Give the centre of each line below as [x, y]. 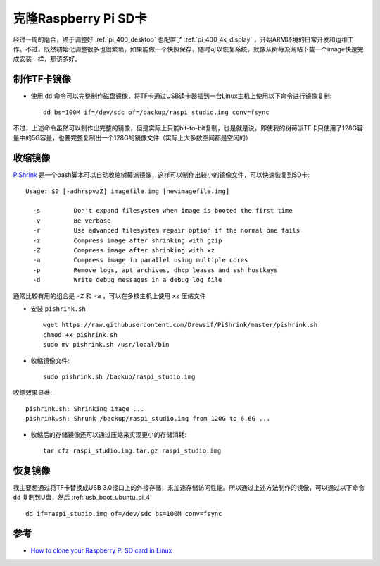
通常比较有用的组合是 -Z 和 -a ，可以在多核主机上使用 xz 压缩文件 [110, 295]
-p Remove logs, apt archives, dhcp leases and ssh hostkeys [155, 270]
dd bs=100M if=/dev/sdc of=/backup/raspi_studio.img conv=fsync [157, 112]
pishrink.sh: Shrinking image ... [85, 408]
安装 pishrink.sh [58, 309]
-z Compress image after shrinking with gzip [127, 240]
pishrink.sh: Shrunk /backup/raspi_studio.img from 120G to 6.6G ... [148, 419]
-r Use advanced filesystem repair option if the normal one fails [166, 230]
